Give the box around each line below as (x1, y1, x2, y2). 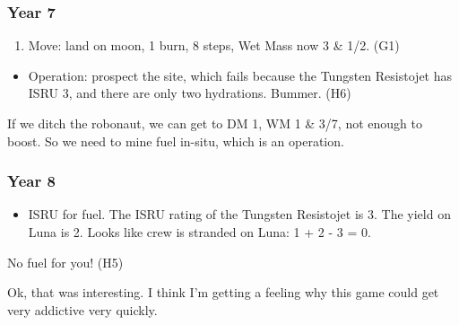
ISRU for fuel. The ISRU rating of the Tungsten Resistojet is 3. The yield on (28, 205, 451, 224)
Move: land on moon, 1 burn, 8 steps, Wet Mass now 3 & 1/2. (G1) (28, 36, 400, 55)
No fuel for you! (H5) (7, 252, 124, 271)
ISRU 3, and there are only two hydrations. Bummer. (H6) (28, 83, 351, 102)
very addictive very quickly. (7, 300, 158, 319)
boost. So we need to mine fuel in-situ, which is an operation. (7, 131, 344, 150)
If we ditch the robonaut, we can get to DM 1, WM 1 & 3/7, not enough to (7, 114, 422, 132)
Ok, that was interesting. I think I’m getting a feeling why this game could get (7, 283, 439, 302)
